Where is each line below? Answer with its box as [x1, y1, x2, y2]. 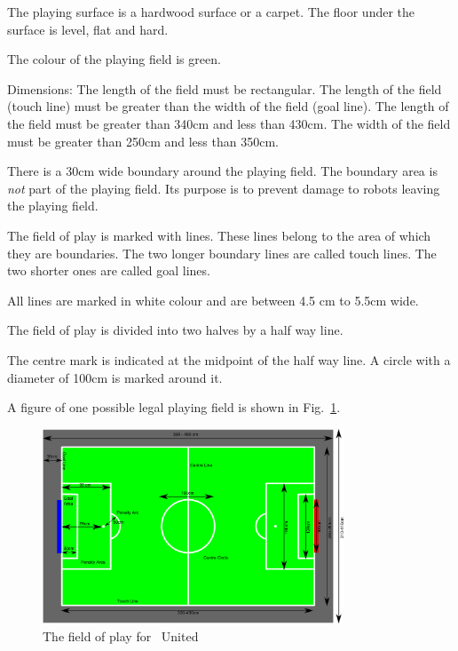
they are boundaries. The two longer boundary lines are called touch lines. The [7, 243, 437, 262]
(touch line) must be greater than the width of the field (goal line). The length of [7, 97, 449, 115]
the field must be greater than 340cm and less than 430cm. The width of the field [7, 114, 451, 132]
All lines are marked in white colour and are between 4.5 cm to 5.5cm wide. [7, 290, 419, 309]
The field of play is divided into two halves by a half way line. [7, 321, 343, 339]
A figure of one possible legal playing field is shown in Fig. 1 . [7, 398, 341, 417]
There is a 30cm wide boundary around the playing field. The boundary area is [7, 162, 438, 180]
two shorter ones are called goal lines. [7, 261, 210, 280]
